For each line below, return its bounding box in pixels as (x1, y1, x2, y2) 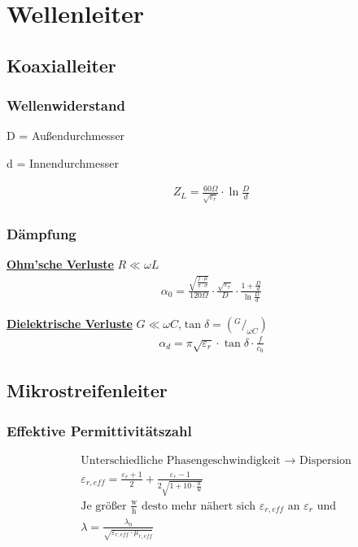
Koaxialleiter (7, 52, 116, 77)
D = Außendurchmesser (7, 127, 125, 144)
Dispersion (299, 454, 351, 466)
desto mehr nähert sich (141, 500, 256, 512)
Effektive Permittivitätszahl (7, 420, 192, 440)
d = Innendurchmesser (7, 154, 119, 171)
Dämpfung (7, 223, 76, 243)
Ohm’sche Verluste (7, 256, 114, 273)
